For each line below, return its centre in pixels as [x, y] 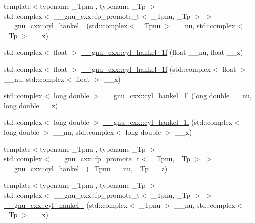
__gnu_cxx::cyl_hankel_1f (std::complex [146, 69]
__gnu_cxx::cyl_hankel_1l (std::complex [168, 122]
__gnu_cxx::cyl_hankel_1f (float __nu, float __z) [162, 52]
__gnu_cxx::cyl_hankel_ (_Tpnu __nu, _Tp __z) [86, 168]
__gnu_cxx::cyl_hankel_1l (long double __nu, [177, 96]
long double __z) [31, 105]
